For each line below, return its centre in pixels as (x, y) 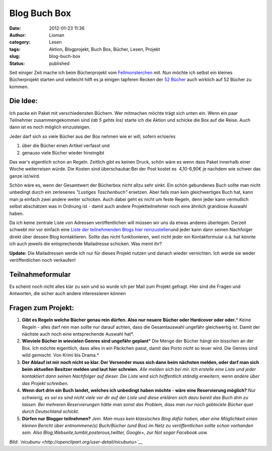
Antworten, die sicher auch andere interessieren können (67, 293)
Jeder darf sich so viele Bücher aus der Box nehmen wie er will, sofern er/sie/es (92, 136)
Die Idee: (23, 101)
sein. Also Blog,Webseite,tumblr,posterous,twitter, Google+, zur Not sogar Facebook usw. (115, 432)
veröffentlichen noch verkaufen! (43, 260)
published (59, 63)
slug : (15, 56)
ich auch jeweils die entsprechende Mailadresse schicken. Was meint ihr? (86, 244)
